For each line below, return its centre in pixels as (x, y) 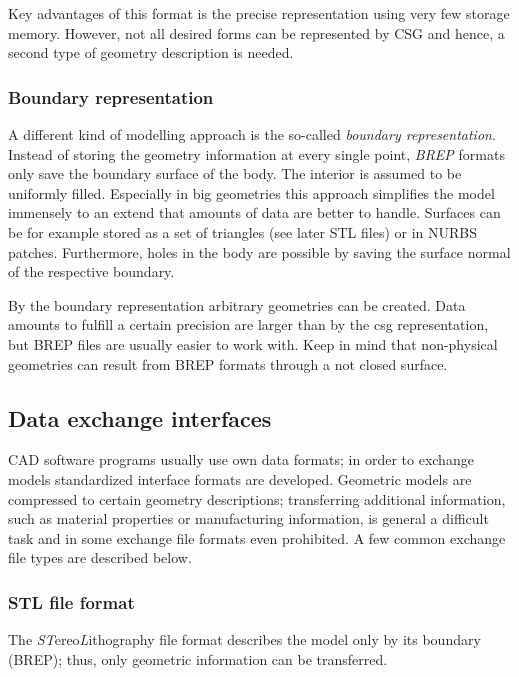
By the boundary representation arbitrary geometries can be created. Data (237, 304)
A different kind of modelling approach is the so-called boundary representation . (252, 134)
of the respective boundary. (91, 271)
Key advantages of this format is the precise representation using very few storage (259, 13)
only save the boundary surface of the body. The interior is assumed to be (235, 173)
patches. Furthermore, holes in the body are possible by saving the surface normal (259, 251)
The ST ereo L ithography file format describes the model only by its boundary (244, 639)
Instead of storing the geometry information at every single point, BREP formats (256, 153)
